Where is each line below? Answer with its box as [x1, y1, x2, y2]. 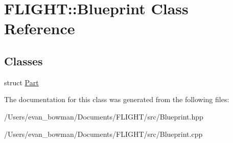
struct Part [4, 77, 39, 87]
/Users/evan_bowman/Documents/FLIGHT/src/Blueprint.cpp [4, 128, 203, 139]
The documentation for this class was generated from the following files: [4, 94, 229, 105]
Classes [4, 53, 43, 68]
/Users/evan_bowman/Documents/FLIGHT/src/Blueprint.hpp [4, 111, 203, 122]
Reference [4, 18, 75, 39]
